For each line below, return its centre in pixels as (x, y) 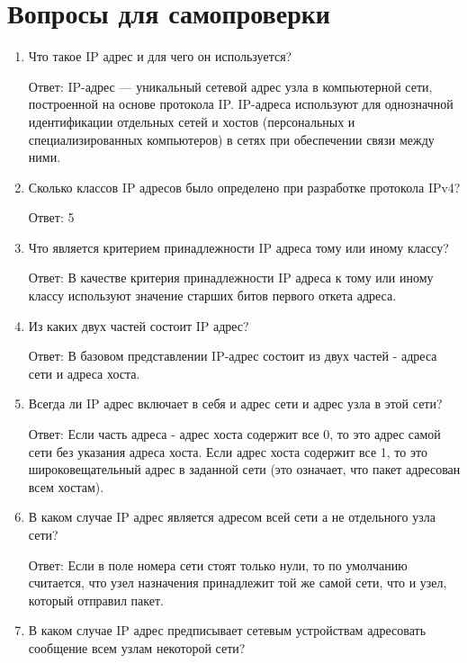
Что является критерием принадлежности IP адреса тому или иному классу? (238, 247)
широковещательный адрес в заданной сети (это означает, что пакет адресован (244, 469)
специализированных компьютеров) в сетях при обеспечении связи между (231, 139)
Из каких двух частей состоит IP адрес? (139, 325)
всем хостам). (66, 486)
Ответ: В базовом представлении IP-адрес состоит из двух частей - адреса (233, 356)
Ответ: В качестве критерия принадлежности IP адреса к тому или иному (231, 278)
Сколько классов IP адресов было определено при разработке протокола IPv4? (244, 187)
